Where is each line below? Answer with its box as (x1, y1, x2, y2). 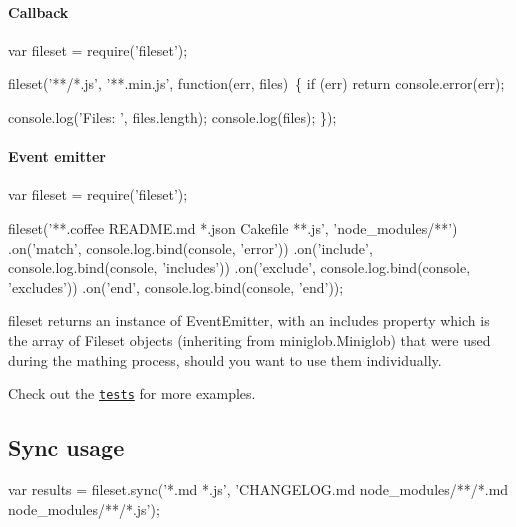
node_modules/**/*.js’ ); (8, 498, 160, 519)
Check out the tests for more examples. (8, 383, 256, 404)
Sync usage (8, 432, 125, 463)
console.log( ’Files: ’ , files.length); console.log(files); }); (8, 106, 337, 127)
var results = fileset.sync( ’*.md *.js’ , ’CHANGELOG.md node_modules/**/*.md (8, 478, 509, 499)
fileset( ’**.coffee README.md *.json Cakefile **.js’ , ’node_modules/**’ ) (8, 217, 458, 238)
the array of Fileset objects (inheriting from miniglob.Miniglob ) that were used (8, 329, 491, 350)
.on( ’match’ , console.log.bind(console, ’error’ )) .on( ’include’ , (8, 237, 373, 258)
